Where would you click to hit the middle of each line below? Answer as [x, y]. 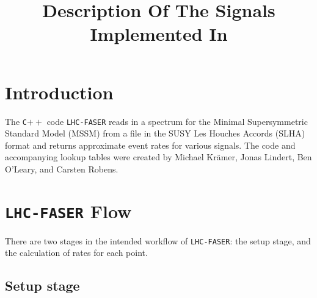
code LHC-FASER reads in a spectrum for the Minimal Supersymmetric [177, 121]
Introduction [59, 92]
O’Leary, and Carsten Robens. [62, 169]
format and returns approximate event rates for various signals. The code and [150, 145]
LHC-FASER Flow [68, 211]
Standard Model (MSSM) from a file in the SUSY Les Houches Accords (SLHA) [155, 133]
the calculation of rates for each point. [76, 253]
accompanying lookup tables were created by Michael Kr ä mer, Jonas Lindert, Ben [158, 157]
